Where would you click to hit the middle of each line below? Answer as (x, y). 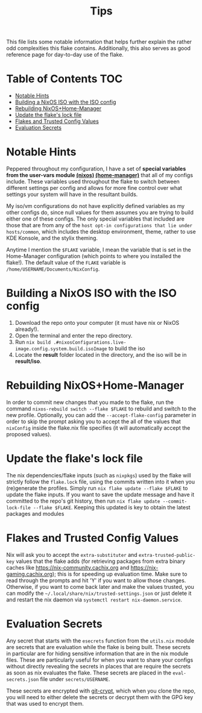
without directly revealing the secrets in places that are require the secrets (99, 666)
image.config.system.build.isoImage (61, 349)
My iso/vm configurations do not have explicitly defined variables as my (96, 206)
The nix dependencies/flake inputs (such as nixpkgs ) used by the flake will (99, 475)
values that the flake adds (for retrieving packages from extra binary (101, 561)
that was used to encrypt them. (45, 703)
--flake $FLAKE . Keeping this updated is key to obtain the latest (112, 507)
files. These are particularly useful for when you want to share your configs (100, 660)
